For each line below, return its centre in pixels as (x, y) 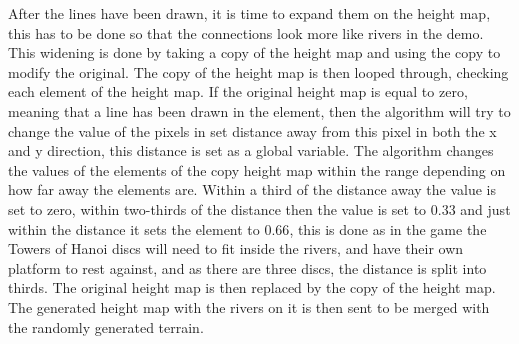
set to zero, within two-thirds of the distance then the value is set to (217, 208)
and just (485, 208)
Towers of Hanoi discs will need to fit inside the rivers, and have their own (236, 248)
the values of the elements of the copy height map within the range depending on (257, 169)
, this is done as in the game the (388, 228)
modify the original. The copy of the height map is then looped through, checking (258, 71)
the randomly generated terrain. (106, 326)
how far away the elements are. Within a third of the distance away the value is (252, 189)
